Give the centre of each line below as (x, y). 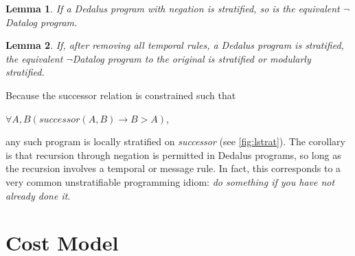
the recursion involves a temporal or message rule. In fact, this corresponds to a (173, 168)
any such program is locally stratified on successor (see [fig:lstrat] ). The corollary (175, 141)
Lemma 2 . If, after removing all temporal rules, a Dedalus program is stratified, (175, 45)
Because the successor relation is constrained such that (121, 95)
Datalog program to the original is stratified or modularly (192, 58)
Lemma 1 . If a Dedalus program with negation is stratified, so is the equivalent (173, 8)
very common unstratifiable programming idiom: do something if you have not (170, 181)
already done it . (38, 195)
